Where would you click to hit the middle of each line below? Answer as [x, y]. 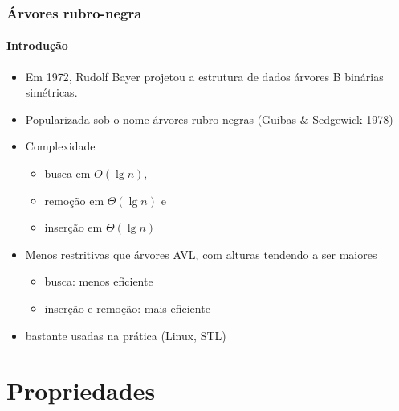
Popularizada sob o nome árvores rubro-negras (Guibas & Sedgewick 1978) [209, 119]
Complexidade [60, 146]
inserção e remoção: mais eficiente [127, 308]
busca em [67, 173]
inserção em [73, 227]
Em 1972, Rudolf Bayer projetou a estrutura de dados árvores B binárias [204, 76]
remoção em [74, 200]
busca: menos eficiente [99, 281]
